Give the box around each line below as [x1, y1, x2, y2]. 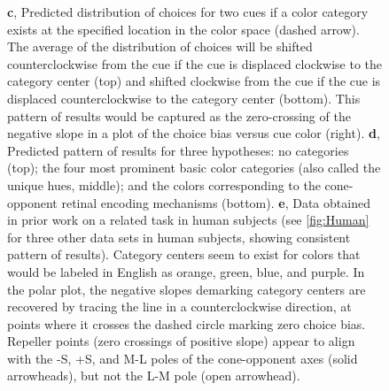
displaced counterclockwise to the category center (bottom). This [7, 88, 361, 107]
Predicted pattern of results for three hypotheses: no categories [7, 141, 349, 159]
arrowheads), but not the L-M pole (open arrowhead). [7, 366, 300, 385]
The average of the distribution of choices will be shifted [7, 37, 313, 56]
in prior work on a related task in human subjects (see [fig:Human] [7, 211, 370, 229]
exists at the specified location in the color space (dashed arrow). [7, 19, 360, 38]
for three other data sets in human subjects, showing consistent [7, 227, 351, 246]
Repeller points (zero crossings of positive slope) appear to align [7, 332, 355, 350]
